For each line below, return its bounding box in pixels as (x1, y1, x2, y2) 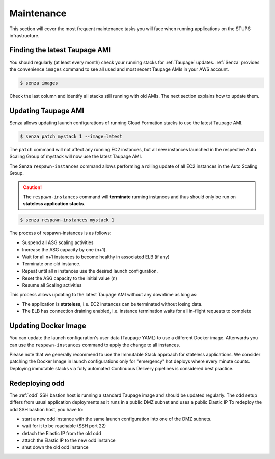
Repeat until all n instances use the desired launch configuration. (22, 268, 158, 274)
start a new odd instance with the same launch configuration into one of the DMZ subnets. (22, 416, 212, 422)
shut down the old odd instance (22, 444, 89, 450)
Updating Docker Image (9, 321, 86, 330)
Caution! (23, 184, 42, 191)
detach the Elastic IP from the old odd (22, 430, 101, 436)
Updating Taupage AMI (9, 106, 85, 115)
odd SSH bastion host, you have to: (9, 407, 84, 413)
